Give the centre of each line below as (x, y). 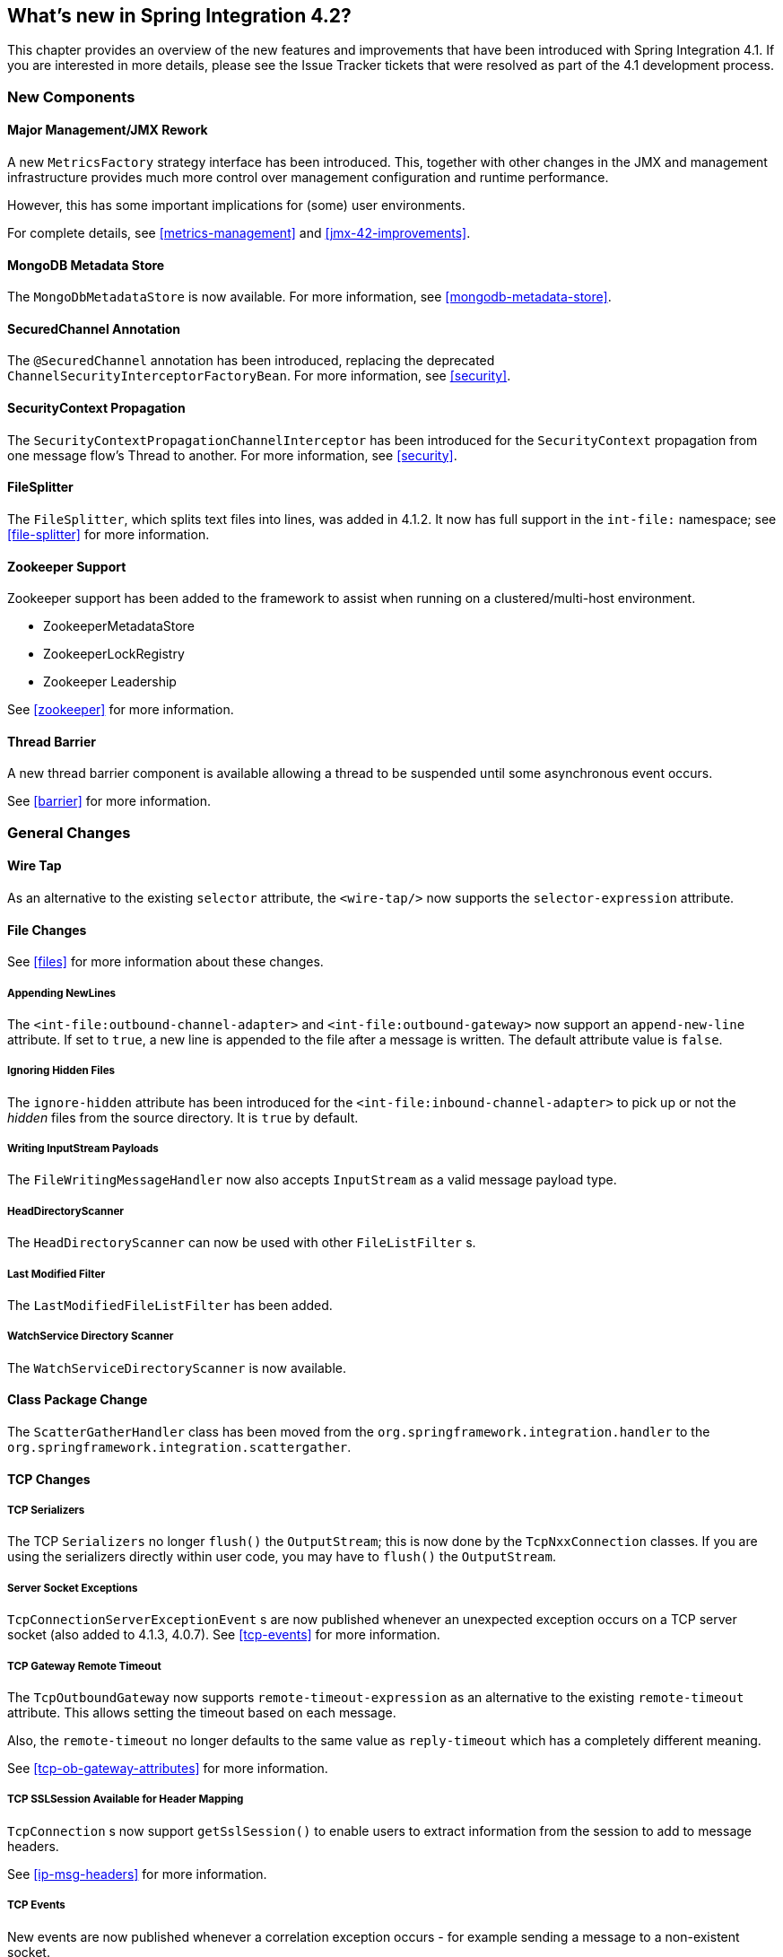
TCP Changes (49, 1479)
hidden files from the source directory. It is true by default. (183, 1117)
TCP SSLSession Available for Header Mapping (126, 1800)
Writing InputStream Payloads (83, 1149)
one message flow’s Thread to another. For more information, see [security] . (232, 455)
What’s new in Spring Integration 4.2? (179, 16)
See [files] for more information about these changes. (165, 962)
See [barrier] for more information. (109, 801)
